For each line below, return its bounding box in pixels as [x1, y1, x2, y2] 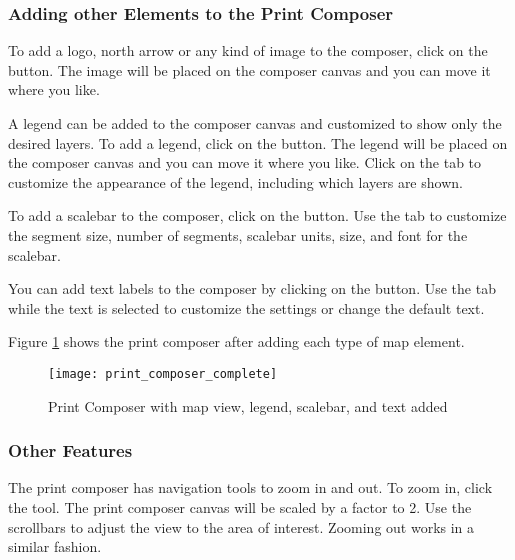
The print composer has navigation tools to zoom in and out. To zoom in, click [8, 477, 493, 498]
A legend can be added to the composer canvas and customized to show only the [8, 113, 502, 133]
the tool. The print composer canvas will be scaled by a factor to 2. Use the [8, 497, 472, 517]
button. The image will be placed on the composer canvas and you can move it [8, 59, 491, 80]
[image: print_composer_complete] [48, 366, 278, 381]
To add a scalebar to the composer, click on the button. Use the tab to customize [8, 205, 507, 226]
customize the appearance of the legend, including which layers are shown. [8, 171, 463, 192]
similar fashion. [8, 536, 102, 557]
